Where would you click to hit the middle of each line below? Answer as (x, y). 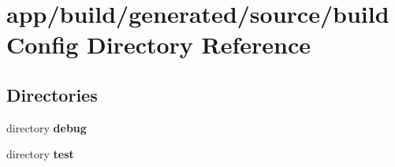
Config (43, 45)
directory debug (47, 127)
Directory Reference (199, 45)
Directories (52, 94)
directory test (40, 154)
